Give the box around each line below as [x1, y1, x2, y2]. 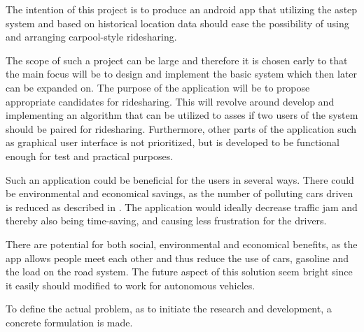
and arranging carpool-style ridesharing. [6, 29, 177, 44]
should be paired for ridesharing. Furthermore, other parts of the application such [6, 121, 357, 136]
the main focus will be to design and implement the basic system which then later [6, 66, 358, 81]
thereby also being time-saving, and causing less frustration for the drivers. [6, 213, 327, 228]
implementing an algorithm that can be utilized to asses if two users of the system [6, 108, 358, 122]
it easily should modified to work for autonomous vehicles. [6, 277, 255, 292]
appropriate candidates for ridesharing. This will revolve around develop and [6, 94, 335, 108]
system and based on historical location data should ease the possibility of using [6, 15, 349, 30]
